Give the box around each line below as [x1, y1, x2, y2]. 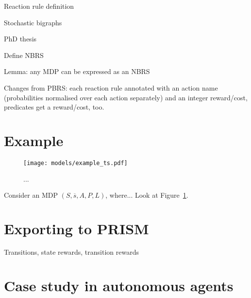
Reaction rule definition [4, 1, 74, 11]
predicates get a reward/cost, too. [4, 102, 104, 112]
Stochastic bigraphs [4, 17, 62, 27]
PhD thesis [4, 34, 37, 44]
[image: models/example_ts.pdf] [23, 159, 128, 167]
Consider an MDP [4, 190, 58, 200]
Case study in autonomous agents [4, 275, 234, 295]
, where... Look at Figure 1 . [105, 190, 188, 200]
